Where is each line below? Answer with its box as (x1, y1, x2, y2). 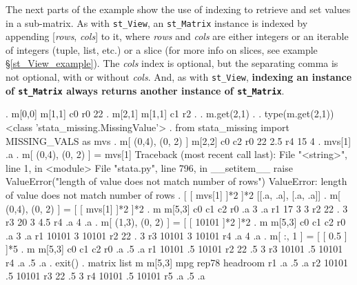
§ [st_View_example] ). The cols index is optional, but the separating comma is (6, 56, 338, 70)
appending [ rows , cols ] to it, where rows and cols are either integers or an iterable (6, 29, 349, 43)
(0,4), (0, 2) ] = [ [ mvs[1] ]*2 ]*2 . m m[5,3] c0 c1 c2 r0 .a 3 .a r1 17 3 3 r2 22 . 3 (6, 201, 348, 215)
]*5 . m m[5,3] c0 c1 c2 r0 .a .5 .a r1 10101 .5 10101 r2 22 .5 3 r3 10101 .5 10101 (6, 242, 343, 256)
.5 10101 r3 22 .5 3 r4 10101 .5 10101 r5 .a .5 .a (6, 268, 205, 283)
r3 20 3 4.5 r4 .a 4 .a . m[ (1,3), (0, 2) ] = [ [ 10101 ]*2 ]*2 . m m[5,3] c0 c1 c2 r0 (6, 215, 346, 229)
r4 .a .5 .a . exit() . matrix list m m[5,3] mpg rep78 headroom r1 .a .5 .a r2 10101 (6, 255, 348, 269)
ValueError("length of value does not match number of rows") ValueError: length (6, 174, 347, 188)
